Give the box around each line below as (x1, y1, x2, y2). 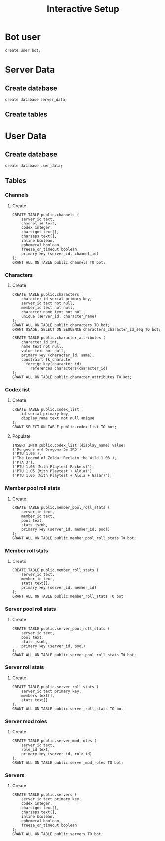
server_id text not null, (21, 301, 75, 306)
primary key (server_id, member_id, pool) (21, 527, 110, 532)
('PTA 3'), (12, 460, 35, 465)
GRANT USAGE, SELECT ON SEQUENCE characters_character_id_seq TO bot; (12, 327, 161, 332)
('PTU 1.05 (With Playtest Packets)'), (12, 464, 95, 469)
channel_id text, (21, 221, 57, 226)
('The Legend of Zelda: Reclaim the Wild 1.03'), (12, 455, 117, 460)
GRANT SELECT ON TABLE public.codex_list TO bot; (12, 424, 117, 429)
